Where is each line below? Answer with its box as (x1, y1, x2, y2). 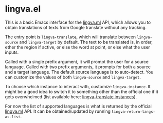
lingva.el (5, 3, 41, 15)
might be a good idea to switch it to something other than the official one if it (5, 89, 158, 94)
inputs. (5, 49, 19, 55)
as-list (5, 114, 21, 119)
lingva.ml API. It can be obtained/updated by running (5, 108, 111, 114)
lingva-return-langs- (111, 109, 156, 114)
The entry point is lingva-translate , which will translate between (5, 34, 136, 40)
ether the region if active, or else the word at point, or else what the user (5, 44, 150, 50)
